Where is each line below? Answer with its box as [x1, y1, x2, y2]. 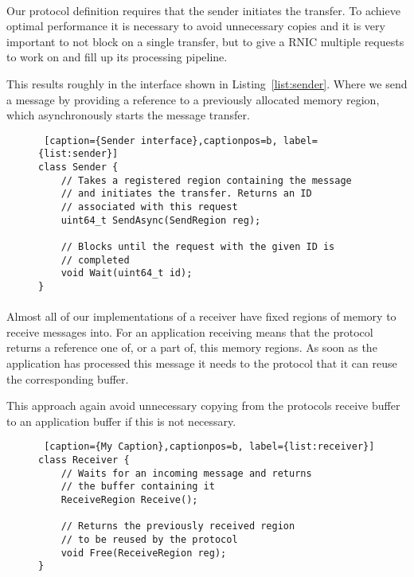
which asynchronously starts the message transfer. [6, 107, 250, 123]
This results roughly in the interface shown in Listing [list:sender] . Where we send [6, 75, 408, 92]
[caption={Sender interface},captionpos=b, [44, 135, 278, 146]
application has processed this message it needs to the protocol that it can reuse [6, 355, 397, 371]
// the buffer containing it [61, 481, 215, 493]
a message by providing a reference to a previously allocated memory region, [6, 91, 380, 107]
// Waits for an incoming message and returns [61, 467, 312, 479]
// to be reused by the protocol [61, 533, 238, 545]
